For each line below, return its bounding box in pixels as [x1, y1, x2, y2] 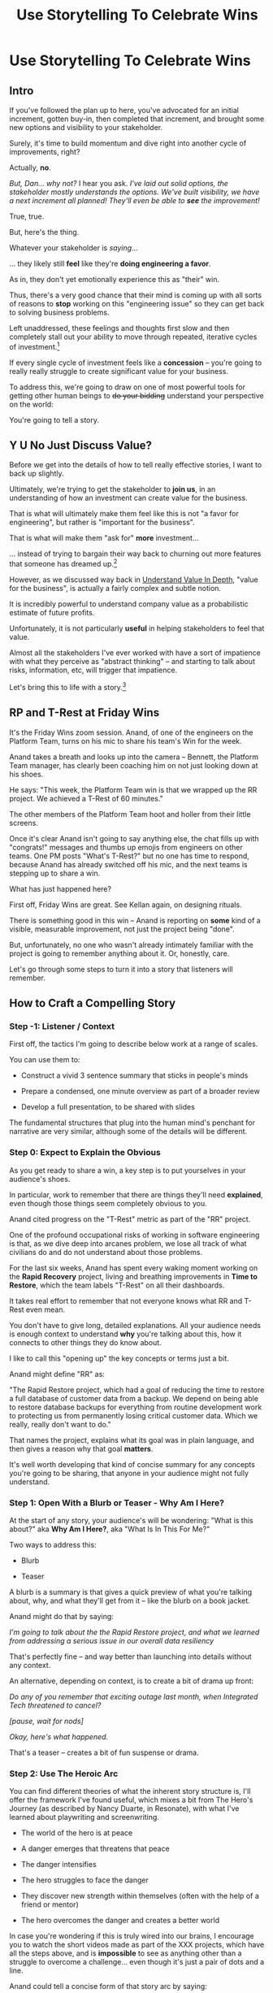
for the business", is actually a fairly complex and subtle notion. [9, 584, 222, 593]
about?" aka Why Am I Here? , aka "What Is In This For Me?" [9, 1524, 210, 1534]
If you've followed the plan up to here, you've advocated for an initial [9, 106, 239, 115]
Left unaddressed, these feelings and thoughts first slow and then [9, 323, 230, 332]
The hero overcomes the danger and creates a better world [20, 1916, 220, 1926]
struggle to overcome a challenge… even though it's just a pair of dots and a [9, 1957, 265, 1967]
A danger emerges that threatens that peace [20, 1843, 170, 1854]
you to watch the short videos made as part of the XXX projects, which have [9, 1940, 265, 1950]
